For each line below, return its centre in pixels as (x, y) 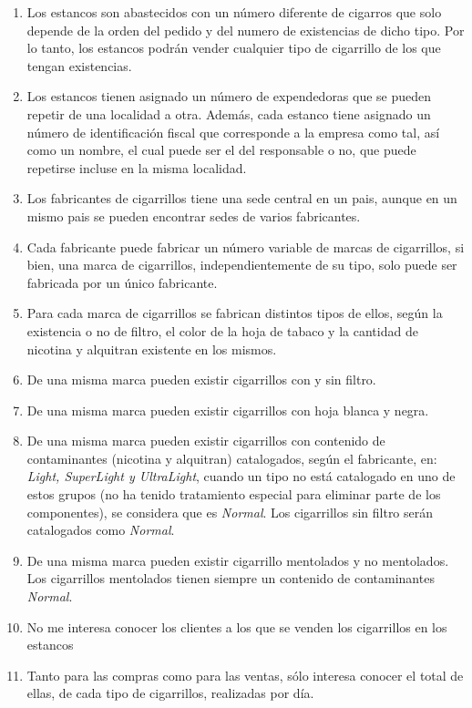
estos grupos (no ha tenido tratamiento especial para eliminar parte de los (234, 494)
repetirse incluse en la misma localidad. (137, 167)
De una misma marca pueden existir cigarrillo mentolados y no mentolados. (238, 560)
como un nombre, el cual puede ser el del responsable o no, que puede (221, 150)
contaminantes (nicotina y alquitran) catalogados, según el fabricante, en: (232, 458)
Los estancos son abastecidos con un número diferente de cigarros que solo (234, 12)
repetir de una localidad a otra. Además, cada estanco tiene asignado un (229, 113)
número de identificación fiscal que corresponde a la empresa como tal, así (233, 132)
